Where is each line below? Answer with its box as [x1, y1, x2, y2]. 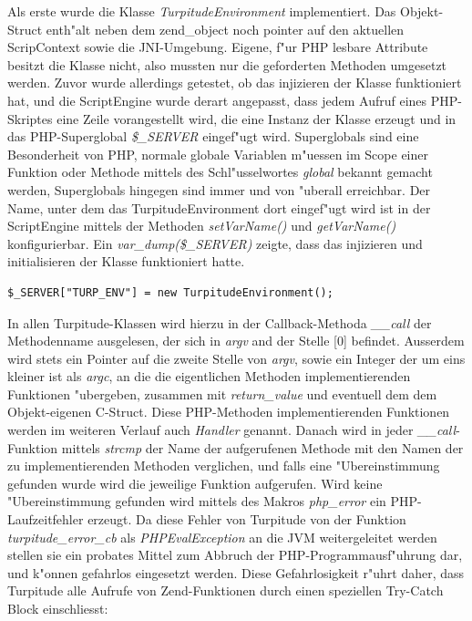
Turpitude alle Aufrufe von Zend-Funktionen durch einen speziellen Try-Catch [7, 581, 444, 600]
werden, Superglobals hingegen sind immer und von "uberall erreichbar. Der [7, 180, 431, 199]
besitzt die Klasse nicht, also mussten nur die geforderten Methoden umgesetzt [7, 55, 447, 74]
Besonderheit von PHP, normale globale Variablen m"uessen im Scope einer [7, 144, 428, 163]
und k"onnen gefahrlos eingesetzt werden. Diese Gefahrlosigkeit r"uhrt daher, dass [7, 563, 465, 582]
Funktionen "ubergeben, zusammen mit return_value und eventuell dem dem [7, 384, 437, 403]
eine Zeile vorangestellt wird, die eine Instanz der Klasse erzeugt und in [56, 109, 457, 128]
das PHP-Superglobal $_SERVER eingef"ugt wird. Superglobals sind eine [7, 127, 419, 146]
